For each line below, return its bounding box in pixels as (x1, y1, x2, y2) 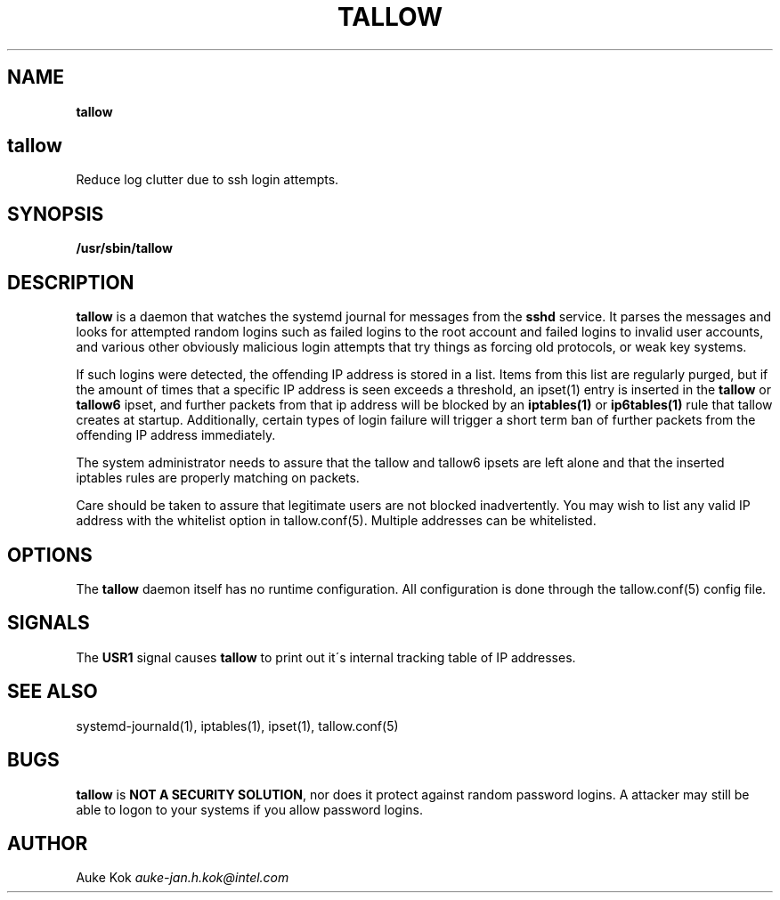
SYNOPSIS (7, 202, 104, 225)
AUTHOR (7, 831, 88, 855)
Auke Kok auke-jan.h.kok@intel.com (76, 870, 289, 886)
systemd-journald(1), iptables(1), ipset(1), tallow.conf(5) (76, 718, 399, 734)
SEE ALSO (7, 680, 98, 703)
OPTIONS (7, 543, 93, 566)
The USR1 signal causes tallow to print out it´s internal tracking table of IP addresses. (76, 649, 576, 665)
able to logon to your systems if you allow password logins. (76, 801, 424, 817)
